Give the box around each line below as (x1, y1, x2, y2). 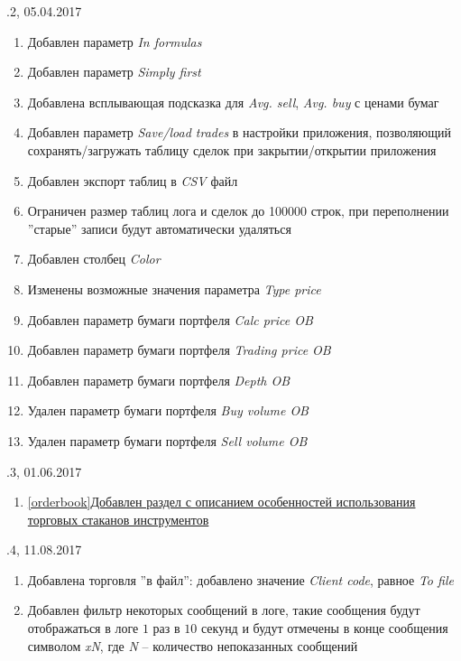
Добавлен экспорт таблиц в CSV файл (27, 171, 238, 190)
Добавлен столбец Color (27, 249, 161, 268)
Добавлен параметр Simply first (27, 62, 201, 81)
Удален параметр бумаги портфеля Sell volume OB (27, 431, 308, 450)
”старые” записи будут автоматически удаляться (27, 219, 291, 237)
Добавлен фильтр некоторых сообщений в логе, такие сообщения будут (27, 600, 420, 619)
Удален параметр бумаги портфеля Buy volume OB (27, 401, 309, 420)
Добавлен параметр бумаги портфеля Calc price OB (27, 310, 313, 329)
